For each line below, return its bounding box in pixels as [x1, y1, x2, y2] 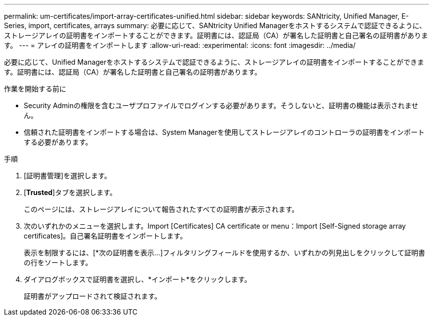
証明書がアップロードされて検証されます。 [24, 292, 162, 300]
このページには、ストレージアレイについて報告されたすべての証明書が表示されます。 [24, 205, 299, 213]
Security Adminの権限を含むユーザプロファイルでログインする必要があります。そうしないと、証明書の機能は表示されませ [24, 101, 419, 110]
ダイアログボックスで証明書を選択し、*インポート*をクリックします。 [24, 275, 252, 283]
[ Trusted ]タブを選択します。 [24, 188, 117, 197]
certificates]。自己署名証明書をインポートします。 [24, 232, 187, 240]
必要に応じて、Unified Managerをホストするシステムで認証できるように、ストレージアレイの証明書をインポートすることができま [4, 58, 424, 66]
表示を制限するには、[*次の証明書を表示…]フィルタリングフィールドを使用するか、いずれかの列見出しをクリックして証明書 [24, 248, 426, 257]
